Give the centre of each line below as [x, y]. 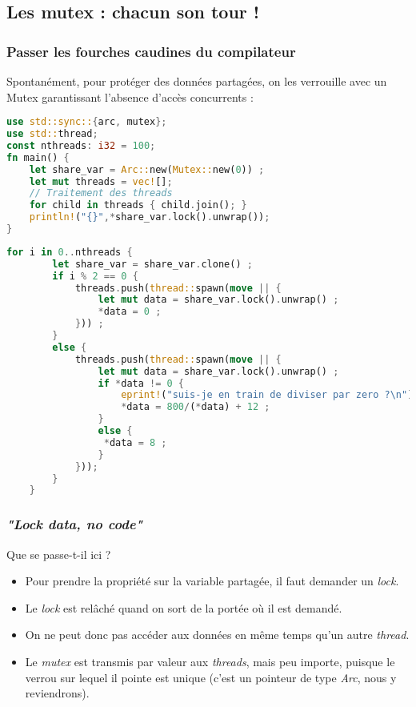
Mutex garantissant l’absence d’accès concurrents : [130, 96]
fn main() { [38, 157]
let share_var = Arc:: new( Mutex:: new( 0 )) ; [147, 169]
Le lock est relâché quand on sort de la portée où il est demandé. [184, 607]
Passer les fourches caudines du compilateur [151, 51]
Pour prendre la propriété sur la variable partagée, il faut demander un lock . [212, 581]
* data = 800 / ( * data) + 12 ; [196, 407]
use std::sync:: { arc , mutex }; [87, 122]
